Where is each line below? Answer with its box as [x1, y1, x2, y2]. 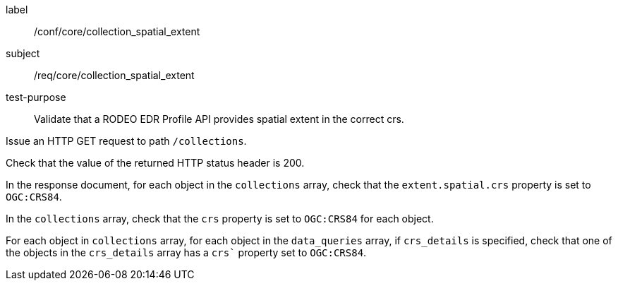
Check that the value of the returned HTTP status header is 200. [6, 157, 305, 169]
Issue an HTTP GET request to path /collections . [6, 135, 247, 147]
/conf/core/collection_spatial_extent [34, 25, 200, 37]
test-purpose [6, 91, 66, 103]
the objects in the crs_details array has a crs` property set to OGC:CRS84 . [6, 246, 367, 258]
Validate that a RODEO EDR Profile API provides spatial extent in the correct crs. [34, 113, 404, 125]
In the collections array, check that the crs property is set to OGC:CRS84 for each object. [6, 213, 434, 225]
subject [6, 47, 40, 59]
